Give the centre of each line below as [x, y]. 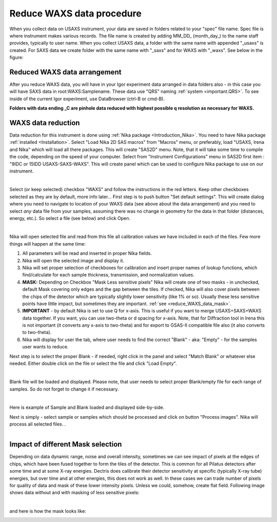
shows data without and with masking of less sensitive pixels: [74, 493]
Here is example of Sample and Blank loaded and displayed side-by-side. [87, 407]
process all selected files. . [38, 424]
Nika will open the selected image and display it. [73, 260]
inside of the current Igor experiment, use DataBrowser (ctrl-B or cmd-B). [87, 99]
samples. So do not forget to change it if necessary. [64, 389]
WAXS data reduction [45, 123]
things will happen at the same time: [48, 244]
